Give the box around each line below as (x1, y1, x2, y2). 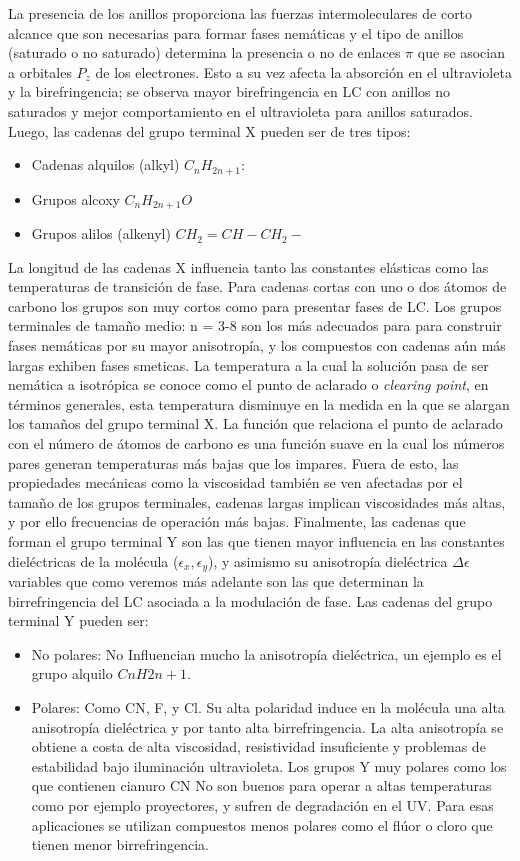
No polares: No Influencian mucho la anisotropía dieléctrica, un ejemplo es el (31, 643, 502, 664)
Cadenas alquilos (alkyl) (31, 154, 180, 175)
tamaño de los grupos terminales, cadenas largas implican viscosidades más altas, (8, 491, 506, 512)
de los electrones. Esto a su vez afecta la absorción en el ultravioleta (95, 61, 512, 82)
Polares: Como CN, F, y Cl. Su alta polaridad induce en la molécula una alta (31, 696, 505, 717)
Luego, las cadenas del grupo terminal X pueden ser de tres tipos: (8, 120, 411, 141)
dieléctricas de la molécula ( (8, 550, 179, 571)
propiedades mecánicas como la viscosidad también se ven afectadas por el (8, 472, 463, 493)
